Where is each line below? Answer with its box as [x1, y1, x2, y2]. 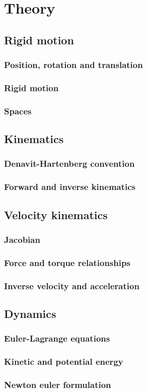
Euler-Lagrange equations [4, 332, 110, 345]
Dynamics [4, 305, 56, 321]
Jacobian [4, 233, 40, 245]
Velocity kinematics [4, 207, 108, 222]
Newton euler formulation [4, 378, 111, 390]
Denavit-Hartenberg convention [4, 157, 135, 170]
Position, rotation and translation [4, 58, 143, 71]
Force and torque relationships [4, 256, 130, 269]
